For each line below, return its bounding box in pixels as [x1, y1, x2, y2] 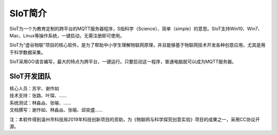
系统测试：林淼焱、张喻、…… [9, 100, 72, 106]
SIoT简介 [9, 8, 47, 19]
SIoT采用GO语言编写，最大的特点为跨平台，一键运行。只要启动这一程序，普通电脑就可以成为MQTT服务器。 [9, 59, 237, 65]
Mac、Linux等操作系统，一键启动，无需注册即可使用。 [9, 32, 125, 38]
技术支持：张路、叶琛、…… [9, 93, 67, 99]
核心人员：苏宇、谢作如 [9, 85, 59, 92]
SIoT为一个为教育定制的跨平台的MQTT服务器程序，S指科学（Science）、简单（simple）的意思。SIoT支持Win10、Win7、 [9, 26, 263, 32]
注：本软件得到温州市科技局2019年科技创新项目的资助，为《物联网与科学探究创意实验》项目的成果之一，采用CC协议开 [9, 116, 260, 122]
